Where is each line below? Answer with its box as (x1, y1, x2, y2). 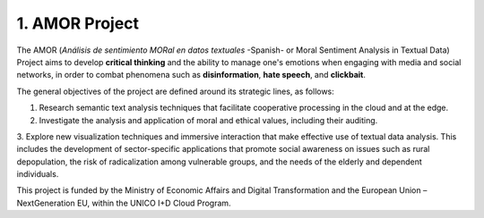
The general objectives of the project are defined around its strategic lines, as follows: (16, 86, 335, 96)
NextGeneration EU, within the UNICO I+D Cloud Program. (16, 197, 232, 208)
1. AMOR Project (16, 13, 139, 33)
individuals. (16, 169, 59, 180)
